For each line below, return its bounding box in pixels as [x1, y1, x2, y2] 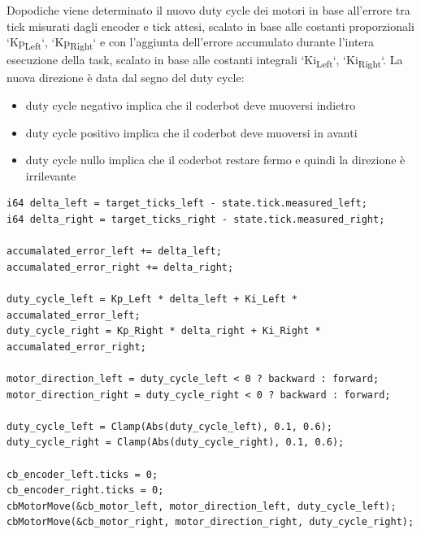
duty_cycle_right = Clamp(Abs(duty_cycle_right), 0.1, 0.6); [7, 436, 345, 449]
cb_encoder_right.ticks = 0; [7, 484, 164, 497]
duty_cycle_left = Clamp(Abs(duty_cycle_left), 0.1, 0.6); [7, 420, 332, 432]
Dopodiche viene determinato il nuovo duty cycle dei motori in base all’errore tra [7, 2, 410, 18]
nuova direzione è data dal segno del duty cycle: [7, 69, 245, 86]
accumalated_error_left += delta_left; [7, 245, 222, 258]
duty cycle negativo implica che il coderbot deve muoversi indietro [25, 97, 356, 114]
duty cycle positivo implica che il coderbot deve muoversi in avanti [25, 124, 358, 141]
